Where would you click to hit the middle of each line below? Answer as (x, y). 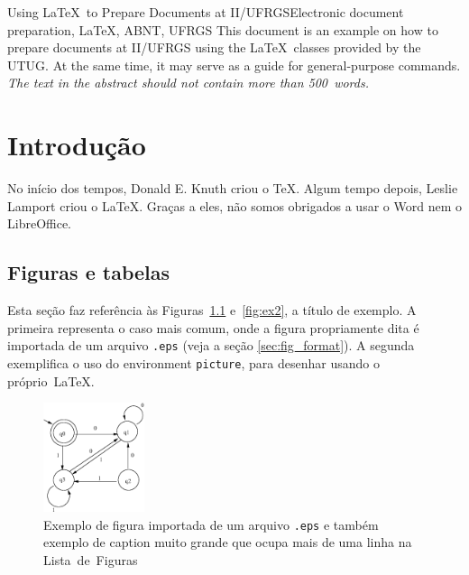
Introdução (77, 145)
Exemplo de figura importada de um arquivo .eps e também (211, 524)
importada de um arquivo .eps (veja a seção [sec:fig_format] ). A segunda (211, 345)
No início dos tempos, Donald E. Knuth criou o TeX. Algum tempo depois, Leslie (233, 188)
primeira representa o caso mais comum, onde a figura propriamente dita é (213, 327)
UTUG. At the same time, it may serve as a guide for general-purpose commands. (234, 65)
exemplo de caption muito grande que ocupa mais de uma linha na (228, 542)
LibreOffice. (40, 223)
